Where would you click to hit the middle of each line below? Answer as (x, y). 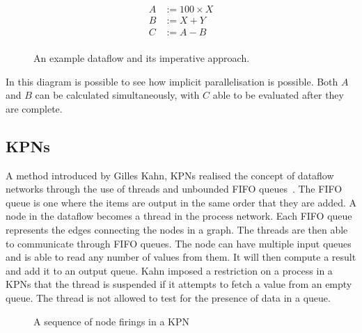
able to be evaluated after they (278, 95)
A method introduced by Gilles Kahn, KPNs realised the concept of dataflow (170, 175)
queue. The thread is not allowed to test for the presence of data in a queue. (168, 298)
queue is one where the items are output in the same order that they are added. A (181, 202)
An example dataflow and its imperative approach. (142, 58)
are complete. (34, 108)
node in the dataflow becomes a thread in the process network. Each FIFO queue (179, 216)
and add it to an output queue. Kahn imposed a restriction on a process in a (169, 270)
